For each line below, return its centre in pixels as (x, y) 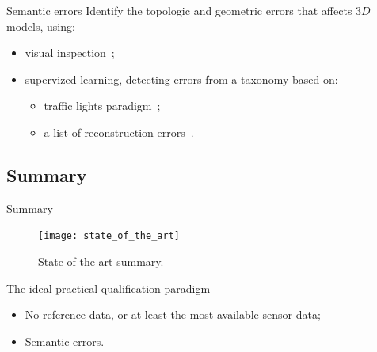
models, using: (41, 26)
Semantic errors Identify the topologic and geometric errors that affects (179, 10)
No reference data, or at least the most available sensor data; (173, 314)
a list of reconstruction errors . (119, 132)
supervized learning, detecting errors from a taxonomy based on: (181, 79)
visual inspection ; (70, 53)
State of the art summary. (101, 261)
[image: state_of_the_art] (109, 236)
